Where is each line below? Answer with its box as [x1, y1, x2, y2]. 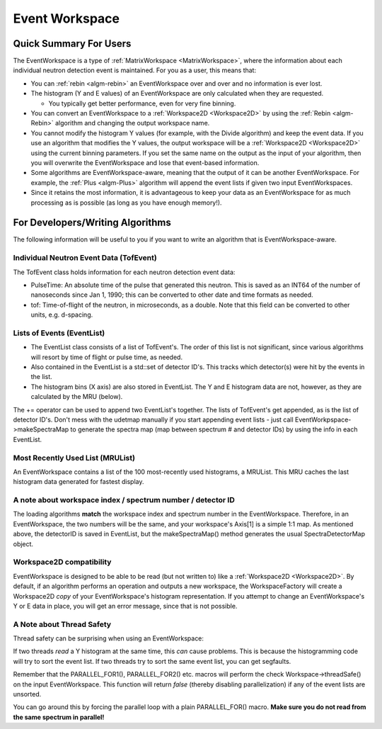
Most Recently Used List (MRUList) [13, 453, 136, 463]
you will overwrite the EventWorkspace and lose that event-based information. [30, 158, 260, 166]
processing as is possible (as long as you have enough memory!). [30, 198, 222, 207]
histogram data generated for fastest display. [13, 477, 144, 486]
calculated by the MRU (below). [30, 392, 123, 401]
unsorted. [13, 690, 42, 699]
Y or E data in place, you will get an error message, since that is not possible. [13, 601, 238, 610]
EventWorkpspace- [294, 415, 352, 424]
